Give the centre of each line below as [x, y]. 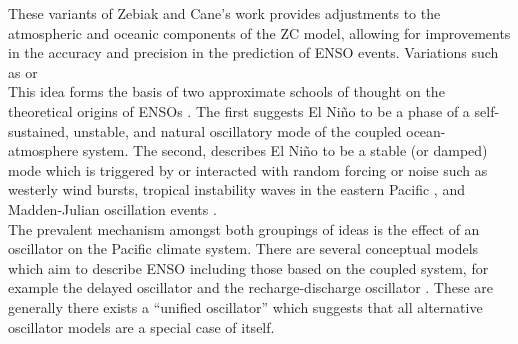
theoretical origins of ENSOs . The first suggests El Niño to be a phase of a [239, 110]
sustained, [38, 130]
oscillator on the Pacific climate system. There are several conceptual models [243, 248]
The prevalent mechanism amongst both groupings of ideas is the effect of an [244, 228]
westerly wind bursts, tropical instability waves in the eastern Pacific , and [236, 189]
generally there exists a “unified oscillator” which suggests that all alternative [245, 306]
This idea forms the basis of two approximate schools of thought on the [226, 91]
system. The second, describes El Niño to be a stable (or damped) [285, 150]
